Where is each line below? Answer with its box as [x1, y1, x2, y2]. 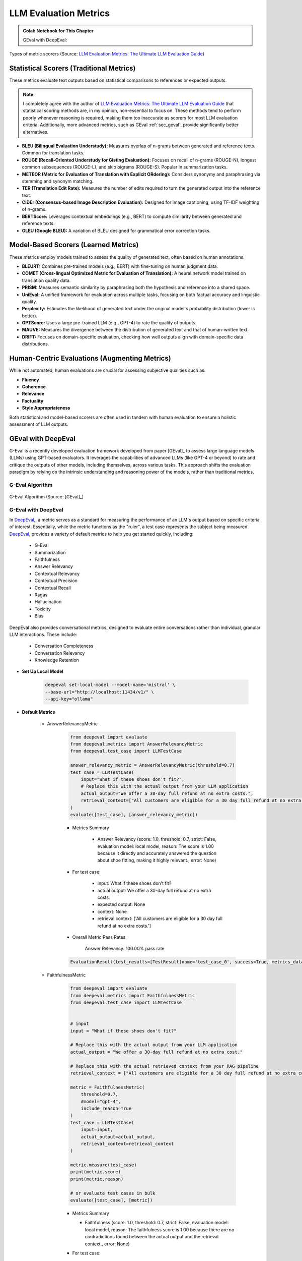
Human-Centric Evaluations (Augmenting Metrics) [9, 354, 171, 363]
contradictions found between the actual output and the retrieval [85, 1234, 219, 1240]
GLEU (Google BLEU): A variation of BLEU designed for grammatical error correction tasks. [22, 227, 211, 234]
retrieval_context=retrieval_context [81, 1140, 174, 1147]
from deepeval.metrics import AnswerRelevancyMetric [70, 741, 203, 747]
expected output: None [97, 901, 145, 907]
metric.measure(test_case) [70, 1162, 137, 1168]
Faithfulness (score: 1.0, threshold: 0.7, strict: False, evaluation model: [85, 1220, 229, 1226]
